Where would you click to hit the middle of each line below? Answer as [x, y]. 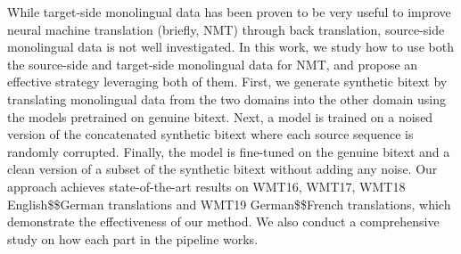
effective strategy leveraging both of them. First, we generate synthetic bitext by [227, 82]
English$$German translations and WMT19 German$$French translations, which [229, 204]
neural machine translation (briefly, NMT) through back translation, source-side [226, 29]
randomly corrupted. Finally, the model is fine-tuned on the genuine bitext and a [229, 151]
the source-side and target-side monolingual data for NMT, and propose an [213, 64]
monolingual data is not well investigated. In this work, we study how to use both [230, 47]
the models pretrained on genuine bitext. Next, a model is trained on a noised [220, 116]
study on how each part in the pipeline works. [133, 238]
